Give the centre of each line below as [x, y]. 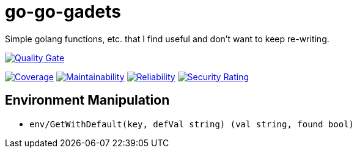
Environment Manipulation [87, 100]
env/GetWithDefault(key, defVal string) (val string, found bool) [192, 124]
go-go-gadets [63, 12]
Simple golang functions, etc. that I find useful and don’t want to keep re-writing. [167, 39]
